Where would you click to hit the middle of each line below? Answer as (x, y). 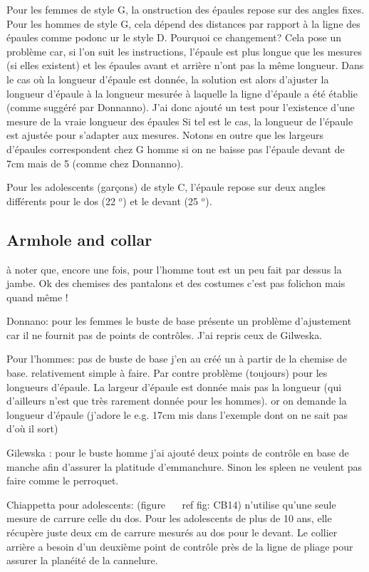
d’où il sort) (32, 428)
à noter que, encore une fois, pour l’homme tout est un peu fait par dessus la (174, 269)
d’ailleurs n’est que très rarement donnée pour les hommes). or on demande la (177, 401)
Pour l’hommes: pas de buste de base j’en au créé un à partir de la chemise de (177, 359)
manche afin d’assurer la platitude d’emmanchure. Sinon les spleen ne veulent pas (184, 466)
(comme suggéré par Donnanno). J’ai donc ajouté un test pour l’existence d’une (181, 107)
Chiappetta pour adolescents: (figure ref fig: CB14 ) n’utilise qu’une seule (171, 504)
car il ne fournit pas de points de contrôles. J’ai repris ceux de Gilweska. (165, 334)
